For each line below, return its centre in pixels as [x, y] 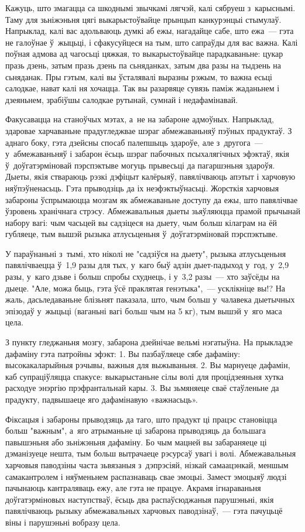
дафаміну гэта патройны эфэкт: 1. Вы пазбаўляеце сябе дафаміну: [123, 353]
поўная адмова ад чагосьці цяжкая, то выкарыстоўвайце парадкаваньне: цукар [144, 54]
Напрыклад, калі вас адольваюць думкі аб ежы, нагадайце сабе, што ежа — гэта [150, 31]
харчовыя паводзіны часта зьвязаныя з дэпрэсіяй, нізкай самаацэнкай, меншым [147, 464]
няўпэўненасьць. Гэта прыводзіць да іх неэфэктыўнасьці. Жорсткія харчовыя [142, 188]
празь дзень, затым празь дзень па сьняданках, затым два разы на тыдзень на [143, 65]
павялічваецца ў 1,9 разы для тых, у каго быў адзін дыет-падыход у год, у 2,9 [147, 265]
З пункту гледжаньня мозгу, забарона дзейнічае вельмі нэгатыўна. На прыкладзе [149, 342]
